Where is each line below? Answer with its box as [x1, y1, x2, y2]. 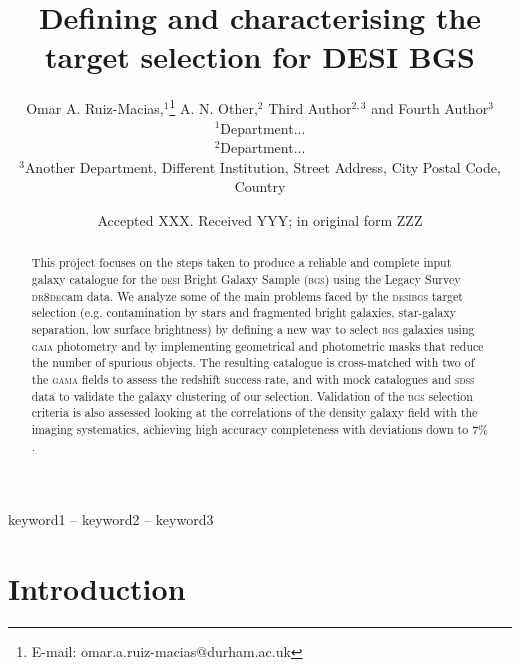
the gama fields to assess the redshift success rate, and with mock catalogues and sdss [31, 370, 475, 387]
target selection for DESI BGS [45, 36, 475, 77]
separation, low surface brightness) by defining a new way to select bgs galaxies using [31, 320, 475, 337]
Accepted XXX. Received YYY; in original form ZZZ [97, 209, 423, 230]
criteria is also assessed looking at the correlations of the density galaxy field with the [31, 404, 478, 421]
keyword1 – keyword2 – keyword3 [8, 509, 214, 530]
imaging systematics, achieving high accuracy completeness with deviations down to [31, 420, 469, 437]
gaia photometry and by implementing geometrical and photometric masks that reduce [31, 337, 484, 354]
